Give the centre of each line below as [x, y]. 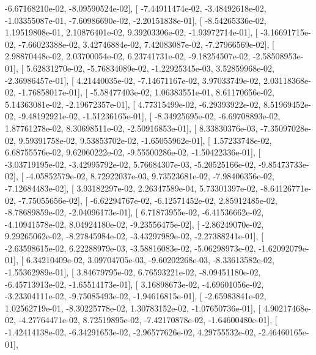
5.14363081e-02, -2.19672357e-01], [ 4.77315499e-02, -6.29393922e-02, [133, 104]
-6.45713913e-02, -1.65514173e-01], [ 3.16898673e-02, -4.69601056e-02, [134, 284]
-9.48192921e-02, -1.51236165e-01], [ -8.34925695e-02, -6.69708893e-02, [149, 116]
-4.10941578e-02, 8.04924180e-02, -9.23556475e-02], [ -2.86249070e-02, [134, 224]
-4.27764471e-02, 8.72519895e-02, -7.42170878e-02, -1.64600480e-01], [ [148, 320]
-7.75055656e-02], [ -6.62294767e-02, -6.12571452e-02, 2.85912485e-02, [148, 200]
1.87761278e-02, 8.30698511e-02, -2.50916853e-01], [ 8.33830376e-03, [131, 128]
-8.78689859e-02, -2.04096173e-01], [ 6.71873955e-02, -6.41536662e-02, [134, 212]
